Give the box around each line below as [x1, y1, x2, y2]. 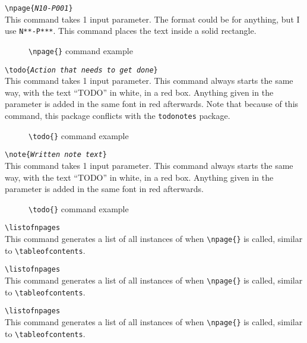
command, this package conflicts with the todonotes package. [5, 109, 230, 121]
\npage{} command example [29, 44, 133, 56]
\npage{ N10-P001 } [5, 4, 73, 12]
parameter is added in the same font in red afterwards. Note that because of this [5, 97, 299, 110]
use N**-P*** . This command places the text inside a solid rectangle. [5, 24, 257, 37]
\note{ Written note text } [5, 150, 107, 159]
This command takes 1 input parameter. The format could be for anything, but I [5, 12, 300, 25]
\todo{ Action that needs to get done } [5, 65, 158, 74]
